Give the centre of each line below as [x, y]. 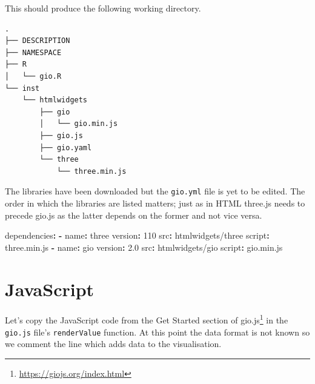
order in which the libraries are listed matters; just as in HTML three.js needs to [155, 203]
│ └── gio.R [33, 76]
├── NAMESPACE [33, 52]
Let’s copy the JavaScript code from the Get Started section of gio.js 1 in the [147, 319]
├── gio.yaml [66, 147]
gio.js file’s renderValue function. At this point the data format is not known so [157, 332]
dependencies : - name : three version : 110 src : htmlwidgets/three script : [137, 235]
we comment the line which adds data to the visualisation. [113, 344]
